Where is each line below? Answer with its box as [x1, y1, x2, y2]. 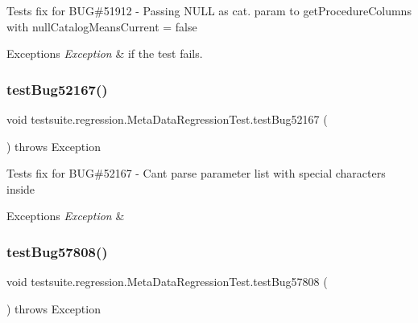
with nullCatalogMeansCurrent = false [6, 18, 197, 35]
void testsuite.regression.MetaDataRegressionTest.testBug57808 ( [6, 273, 328, 290]
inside [6, 180, 35, 197]
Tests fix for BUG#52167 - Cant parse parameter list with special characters [6, 165, 386, 182]
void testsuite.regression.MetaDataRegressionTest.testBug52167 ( [6, 111, 328, 127]
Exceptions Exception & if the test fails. [6, 45, 203, 62]
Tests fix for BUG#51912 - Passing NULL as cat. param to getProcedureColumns [6, 2, 412, 18]
